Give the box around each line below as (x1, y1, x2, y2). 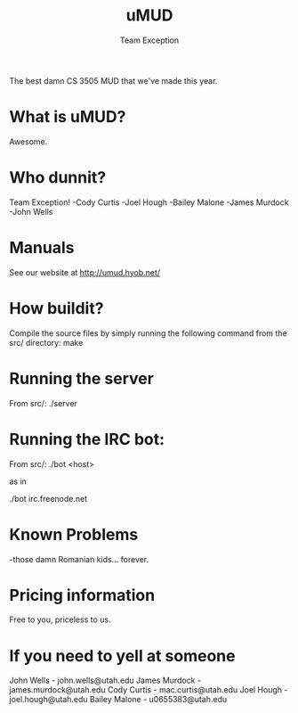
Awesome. (9, 135, 48, 147)
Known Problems (9, 524, 139, 545)
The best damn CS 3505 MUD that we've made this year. (9, 75, 218, 86)
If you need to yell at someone (9, 645, 236, 666)
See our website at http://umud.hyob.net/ (9, 266, 161, 277)
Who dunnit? (9, 168, 107, 188)
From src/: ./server (9, 397, 78, 408)
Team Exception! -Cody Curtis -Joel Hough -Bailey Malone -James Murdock (9, 197, 289, 208)
